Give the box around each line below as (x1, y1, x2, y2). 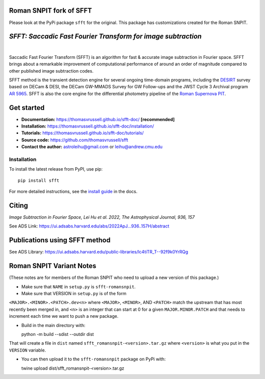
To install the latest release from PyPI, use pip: (9, 166, 103, 172)
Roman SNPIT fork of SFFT (9, 6, 92, 15)
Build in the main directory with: (21, 322, 86, 328)
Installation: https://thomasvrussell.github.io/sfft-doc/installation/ (21, 123, 154, 129)
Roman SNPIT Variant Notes (9, 262, 97, 270)
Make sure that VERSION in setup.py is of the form (21, 291, 127, 297)
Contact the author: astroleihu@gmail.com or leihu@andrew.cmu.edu (21, 144, 163, 150)
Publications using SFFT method (9, 236, 110, 245)
